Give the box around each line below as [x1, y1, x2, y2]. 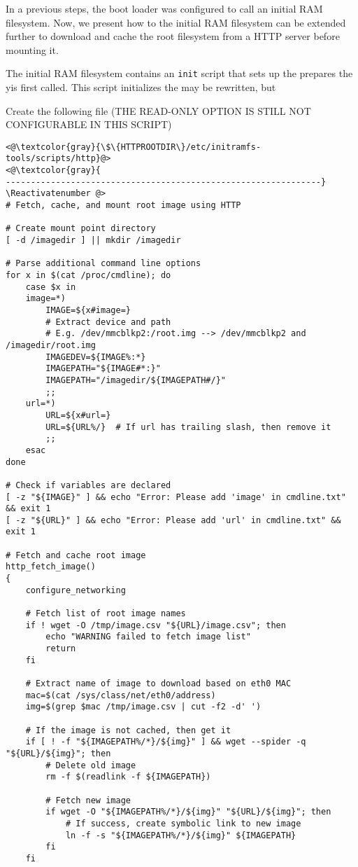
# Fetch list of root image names [25, 609, 186, 619]
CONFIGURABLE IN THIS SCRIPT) [6, 117, 172, 132]
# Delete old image [45, 760, 136, 770]
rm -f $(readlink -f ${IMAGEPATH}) [45, 772, 211, 782]
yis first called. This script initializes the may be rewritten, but [6, 80, 276, 95]
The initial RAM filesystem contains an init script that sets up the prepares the [6, 66, 353, 81]
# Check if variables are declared [6, 480, 171, 490]
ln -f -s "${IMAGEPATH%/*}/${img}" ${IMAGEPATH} [65, 830, 296, 840]
